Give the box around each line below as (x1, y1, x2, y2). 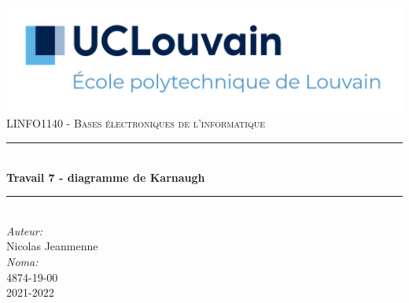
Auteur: (6, 222, 43, 238)
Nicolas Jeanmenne (6, 238, 98, 254)
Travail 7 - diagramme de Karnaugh (6, 168, 205, 185)
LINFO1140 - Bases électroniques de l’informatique (6, 115, 266, 131)
